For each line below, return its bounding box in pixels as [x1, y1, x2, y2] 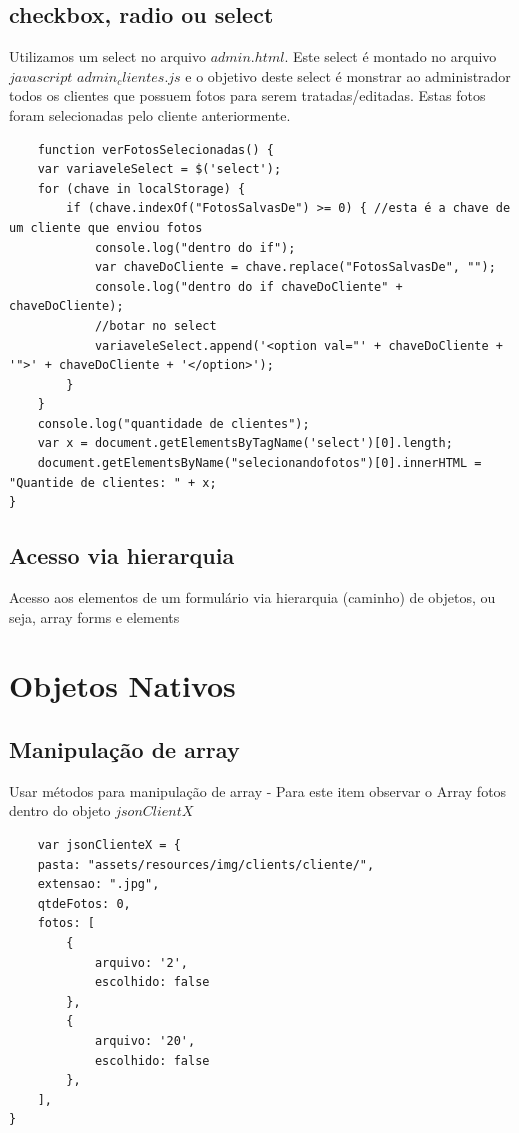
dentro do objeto [9, 800, 111, 821]
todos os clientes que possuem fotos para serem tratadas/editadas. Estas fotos [9, 85, 486, 106]
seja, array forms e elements [9, 606, 180, 627]
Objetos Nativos [9, 665, 236, 706]
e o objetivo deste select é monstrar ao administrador [185, 65, 511, 86]
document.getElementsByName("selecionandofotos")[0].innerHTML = [37, 456, 482, 471]
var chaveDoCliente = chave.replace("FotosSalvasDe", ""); [94, 260, 496, 275]
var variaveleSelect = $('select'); [37, 162, 282, 177]
